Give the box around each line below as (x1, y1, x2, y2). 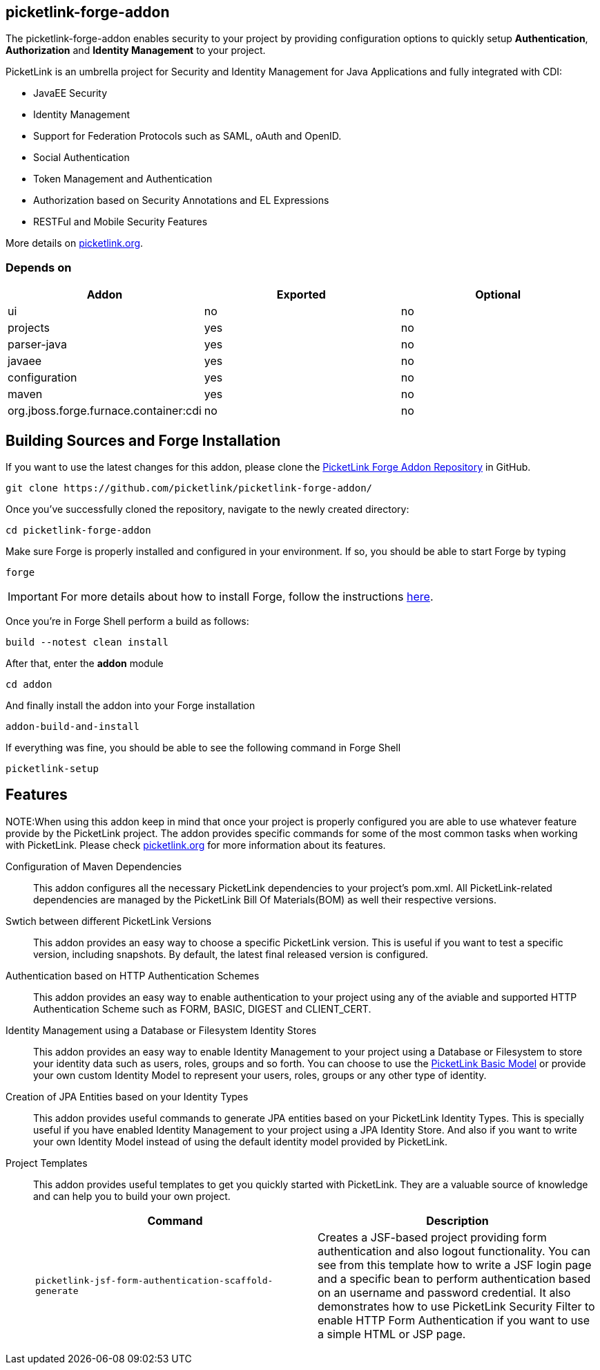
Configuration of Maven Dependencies (6, 860, 182, 872)
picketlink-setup (6, 763, 99, 775)
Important (8, 590, 58, 604)
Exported (276, 288, 326, 302)
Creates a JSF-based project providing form (318, 1230, 547, 1244)
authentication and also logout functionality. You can (318, 1244, 590, 1258)
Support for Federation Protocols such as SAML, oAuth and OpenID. (33, 130, 342, 142)
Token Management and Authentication (33, 173, 213, 185)
